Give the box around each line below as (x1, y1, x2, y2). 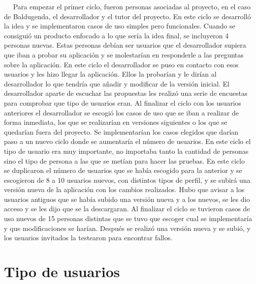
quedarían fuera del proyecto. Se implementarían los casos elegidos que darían (4, 126, 239, 137)
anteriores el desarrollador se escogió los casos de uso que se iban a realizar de (4, 107, 239, 117)
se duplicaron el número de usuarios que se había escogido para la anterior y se (4, 165, 242, 175)
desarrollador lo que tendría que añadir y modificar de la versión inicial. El (4, 78, 230, 88)
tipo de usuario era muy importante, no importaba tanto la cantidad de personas (4, 145, 249, 156)
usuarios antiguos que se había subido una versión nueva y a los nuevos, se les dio (4, 194, 250, 204)
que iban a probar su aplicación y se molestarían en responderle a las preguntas (4, 49, 244, 59)
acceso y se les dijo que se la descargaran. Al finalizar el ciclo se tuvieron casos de (4, 203, 250, 214)
